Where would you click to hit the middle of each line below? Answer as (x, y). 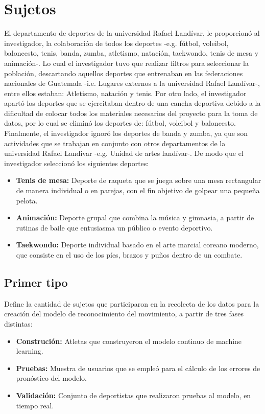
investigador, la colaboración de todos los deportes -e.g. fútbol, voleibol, (116, 43)
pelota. (27, 200)
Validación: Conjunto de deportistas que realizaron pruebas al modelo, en (134, 395)
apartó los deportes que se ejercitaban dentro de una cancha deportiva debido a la (132, 103)
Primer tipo (36, 282)
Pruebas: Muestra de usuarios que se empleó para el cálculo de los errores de (138, 368)
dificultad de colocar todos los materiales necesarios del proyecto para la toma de (131, 113)
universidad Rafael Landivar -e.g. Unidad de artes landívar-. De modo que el (124, 153)
